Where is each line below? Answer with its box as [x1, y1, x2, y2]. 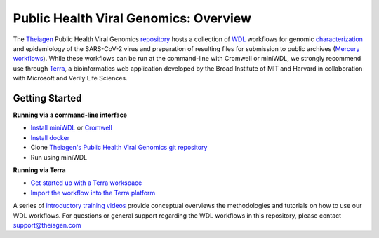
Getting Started [13, 92, 82, 104]
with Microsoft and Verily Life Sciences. [13, 74, 128, 83]
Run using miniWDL [30, 153, 88, 161]
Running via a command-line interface [13, 111, 128, 119]
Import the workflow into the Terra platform [30, 188, 156, 197]
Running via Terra [13, 165, 66, 174]
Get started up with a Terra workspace [30, 178, 142, 187]
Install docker [30, 133, 70, 141]
